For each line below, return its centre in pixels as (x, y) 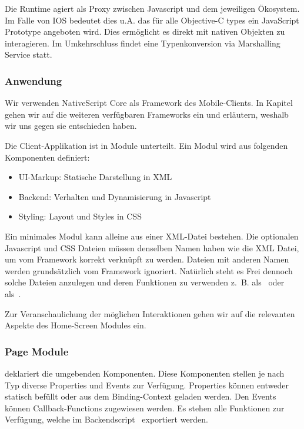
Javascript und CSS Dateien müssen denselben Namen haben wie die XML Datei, (152, 247)
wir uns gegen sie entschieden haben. (71, 126)
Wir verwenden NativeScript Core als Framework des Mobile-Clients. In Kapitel (149, 103)
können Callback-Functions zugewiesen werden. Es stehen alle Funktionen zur (145, 408)
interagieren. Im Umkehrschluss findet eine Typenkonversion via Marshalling (143, 43)
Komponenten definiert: (47, 157)
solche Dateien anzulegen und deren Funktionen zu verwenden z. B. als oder (145, 282)
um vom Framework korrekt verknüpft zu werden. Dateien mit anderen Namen (147, 259)
